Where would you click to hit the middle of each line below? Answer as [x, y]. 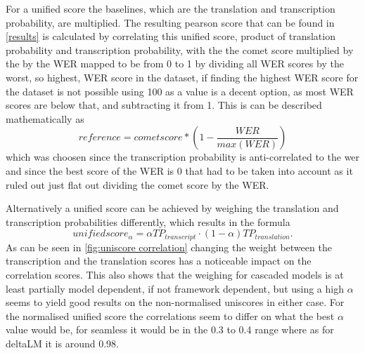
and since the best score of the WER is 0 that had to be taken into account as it [179, 170]
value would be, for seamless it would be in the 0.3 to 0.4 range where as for [170, 329]
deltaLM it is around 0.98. [62, 343]
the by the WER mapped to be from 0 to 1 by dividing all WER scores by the [175, 64]
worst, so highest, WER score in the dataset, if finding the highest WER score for [182, 77]
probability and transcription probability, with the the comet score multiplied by [180, 49]
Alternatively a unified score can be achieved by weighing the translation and [172, 208]
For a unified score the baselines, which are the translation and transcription [171, 8]
